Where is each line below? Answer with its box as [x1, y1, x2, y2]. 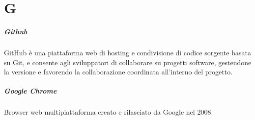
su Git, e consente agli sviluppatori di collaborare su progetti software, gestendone [4, 57, 252, 67]
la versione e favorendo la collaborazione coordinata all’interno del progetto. [4, 67, 233, 77]
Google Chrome [4, 86, 57, 96]
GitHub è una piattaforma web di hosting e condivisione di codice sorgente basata [4, 47, 251, 57]
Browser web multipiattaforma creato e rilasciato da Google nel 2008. [4, 107, 213, 117]
